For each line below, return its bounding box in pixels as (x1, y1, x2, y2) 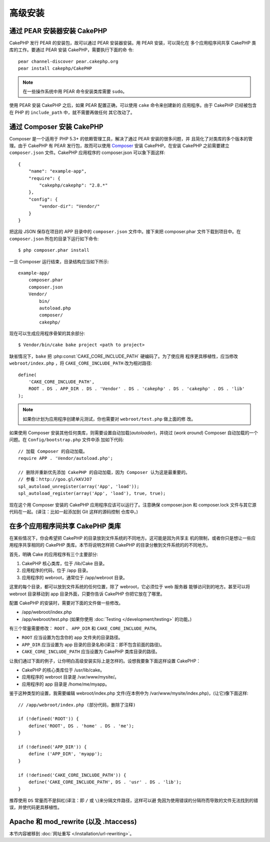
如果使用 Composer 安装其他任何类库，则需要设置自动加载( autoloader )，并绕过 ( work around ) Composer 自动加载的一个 (9, 429, 258, 436)
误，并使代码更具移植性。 (9, 804, 62, 810)
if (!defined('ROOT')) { (18, 716, 79, 722)
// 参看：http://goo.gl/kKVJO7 (18, 476, 92, 482)
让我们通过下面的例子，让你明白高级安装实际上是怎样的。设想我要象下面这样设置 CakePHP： (9, 657, 201, 664)
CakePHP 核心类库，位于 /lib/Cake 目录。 (21, 560, 107, 566)
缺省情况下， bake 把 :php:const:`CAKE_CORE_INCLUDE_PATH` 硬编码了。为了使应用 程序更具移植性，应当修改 (9, 353, 238, 359)
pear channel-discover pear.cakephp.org (18, 58, 118, 64)
